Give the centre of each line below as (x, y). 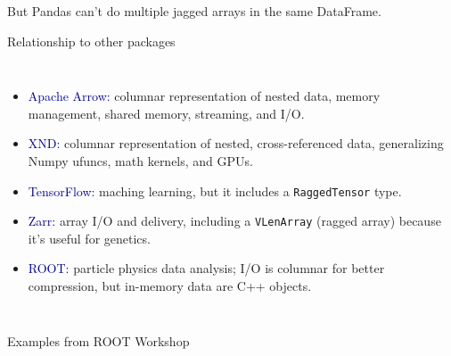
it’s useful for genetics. (89, 238)
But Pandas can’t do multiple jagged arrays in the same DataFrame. (194, 11)
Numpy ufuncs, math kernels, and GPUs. (140, 160)
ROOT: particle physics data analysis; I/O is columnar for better (206, 268)
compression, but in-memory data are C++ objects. (170, 286)
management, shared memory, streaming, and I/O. (166, 113)
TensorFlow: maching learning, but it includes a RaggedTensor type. (215, 190)
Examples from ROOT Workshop (98, 340)
